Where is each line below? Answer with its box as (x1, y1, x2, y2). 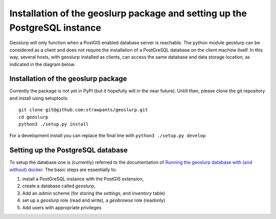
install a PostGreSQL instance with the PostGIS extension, (22, 176, 144, 182)
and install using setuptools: (9, 95, 68, 101)
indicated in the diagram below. (9, 61, 76, 67)
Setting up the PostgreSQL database (9, 146, 128, 155)
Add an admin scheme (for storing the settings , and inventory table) (22, 190, 166, 196)
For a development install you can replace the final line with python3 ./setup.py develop (9, 133, 206, 139)
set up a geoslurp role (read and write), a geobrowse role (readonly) (22, 197, 166, 204)
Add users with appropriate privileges (22, 204, 102, 210)
